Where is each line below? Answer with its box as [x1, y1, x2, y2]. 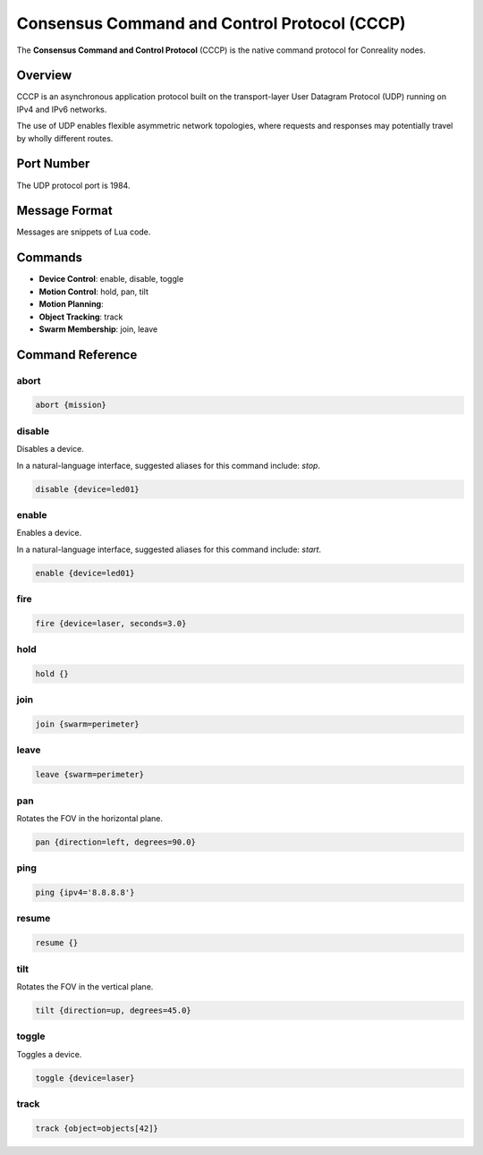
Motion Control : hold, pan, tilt [38, 286, 149, 297]
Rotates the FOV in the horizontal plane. [16, 812, 164, 823]
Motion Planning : [38, 299, 104, 310]
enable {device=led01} [35, 568, 135, 578]
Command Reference [16, 347, 138, 362]
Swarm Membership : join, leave [38, 323, 158, 335]
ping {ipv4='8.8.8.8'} [35, 887, 135, 898]
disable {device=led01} [35, 484, 140, 494]
